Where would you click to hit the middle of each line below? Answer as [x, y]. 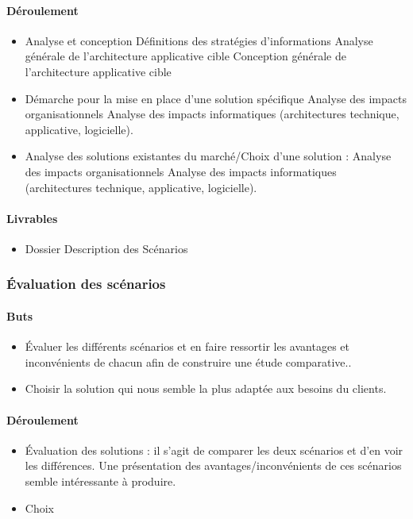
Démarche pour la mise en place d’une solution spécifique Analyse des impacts [216, 98]
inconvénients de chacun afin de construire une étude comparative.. [188, 361]
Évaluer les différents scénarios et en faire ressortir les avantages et [187, 346]
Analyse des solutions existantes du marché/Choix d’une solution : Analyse [208, 156]
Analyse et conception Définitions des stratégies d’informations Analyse [199, 40]
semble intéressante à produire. [100, 481]
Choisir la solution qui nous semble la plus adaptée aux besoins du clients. [206, 388]
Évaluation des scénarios [86, 284]
